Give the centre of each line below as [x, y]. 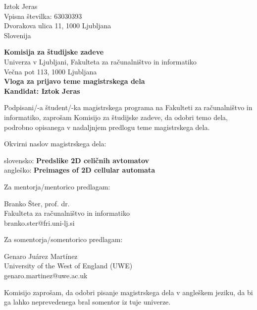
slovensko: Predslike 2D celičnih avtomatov [77, 160]
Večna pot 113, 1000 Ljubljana [51, 71]
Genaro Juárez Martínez [41, 256]
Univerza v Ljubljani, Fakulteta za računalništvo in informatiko [100, 61]
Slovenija [18, 35]
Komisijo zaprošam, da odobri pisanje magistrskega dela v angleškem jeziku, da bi [128, 292]
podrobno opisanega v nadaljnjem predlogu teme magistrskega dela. [107, 127]
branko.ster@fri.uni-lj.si [39, 222]
